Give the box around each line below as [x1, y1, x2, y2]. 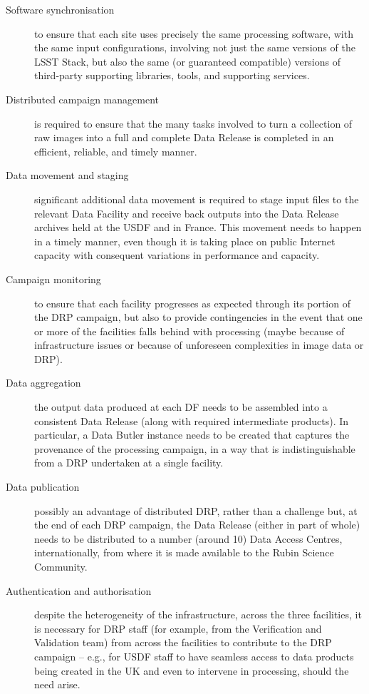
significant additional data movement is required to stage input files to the [34, 191, 359, 206]
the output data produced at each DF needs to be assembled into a [34, 399, 328, 414]
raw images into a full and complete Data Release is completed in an [34, 130, 334, 145]
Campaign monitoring [6, 271, 101, 286]
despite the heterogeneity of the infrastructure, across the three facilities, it [34, 607, 362, 622]
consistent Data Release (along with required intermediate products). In [34, 413, 349, 428]
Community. [34, 559, 88, 573]
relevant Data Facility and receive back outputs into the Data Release [34, 205, 339, 220]
